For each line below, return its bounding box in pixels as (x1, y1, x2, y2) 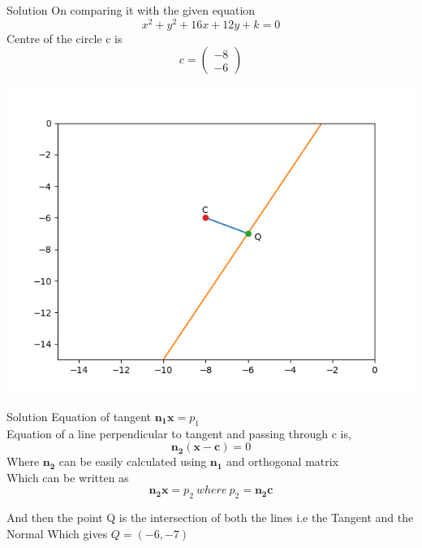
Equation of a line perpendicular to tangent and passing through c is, (6, 424, 351, 441)
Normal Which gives (6, 524, 108, 541)
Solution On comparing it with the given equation (6, 2, 256, 18)
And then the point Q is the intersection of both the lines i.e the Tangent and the (6, 509, 414, 526)
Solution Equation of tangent (6, 407, 151, 424)
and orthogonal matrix (226, 453, 339, 470)
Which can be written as (6, 468, 129, 485)
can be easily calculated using (58, 453, 207, 470)
